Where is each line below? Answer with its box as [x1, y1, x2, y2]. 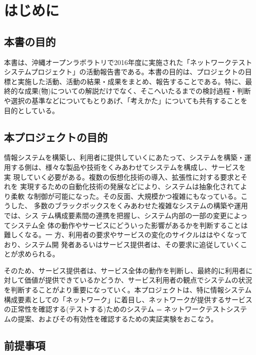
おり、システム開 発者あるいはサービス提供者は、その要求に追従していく [4, 239, 241, 249]
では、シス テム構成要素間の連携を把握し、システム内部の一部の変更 [4, 210, 227, 220]
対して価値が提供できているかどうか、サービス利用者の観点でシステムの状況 [4, 275, 252, 285]
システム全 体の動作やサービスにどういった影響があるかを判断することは [10, 220, 248, 230]
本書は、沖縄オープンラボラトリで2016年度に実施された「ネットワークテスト [4, 57, 253, 67]
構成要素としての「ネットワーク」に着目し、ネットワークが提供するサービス [4, 294, 253, 304]
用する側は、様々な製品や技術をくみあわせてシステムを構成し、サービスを [4, 161, 246, 172]
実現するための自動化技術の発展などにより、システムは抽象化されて [20, 181, 240, 192]
